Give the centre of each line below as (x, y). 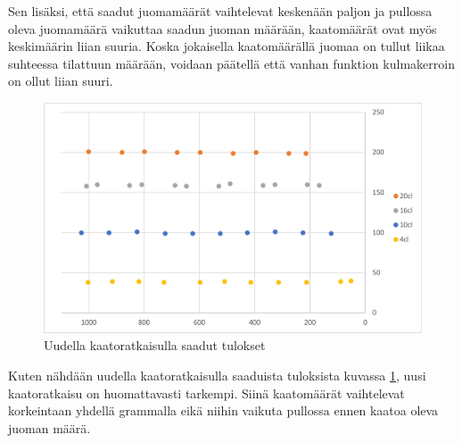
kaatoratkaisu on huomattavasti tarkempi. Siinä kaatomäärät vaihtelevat (206, 393)
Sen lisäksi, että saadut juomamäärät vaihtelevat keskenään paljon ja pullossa (220, 11)
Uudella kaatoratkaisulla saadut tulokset (155, 345)
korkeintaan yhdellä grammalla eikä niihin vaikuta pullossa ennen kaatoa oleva (223, 410)
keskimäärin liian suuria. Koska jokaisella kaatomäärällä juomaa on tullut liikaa (227, 46)
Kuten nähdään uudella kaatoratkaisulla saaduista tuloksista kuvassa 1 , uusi (217, 375)
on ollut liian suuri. (61, 81)
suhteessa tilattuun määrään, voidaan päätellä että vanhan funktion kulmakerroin (231, 63)
